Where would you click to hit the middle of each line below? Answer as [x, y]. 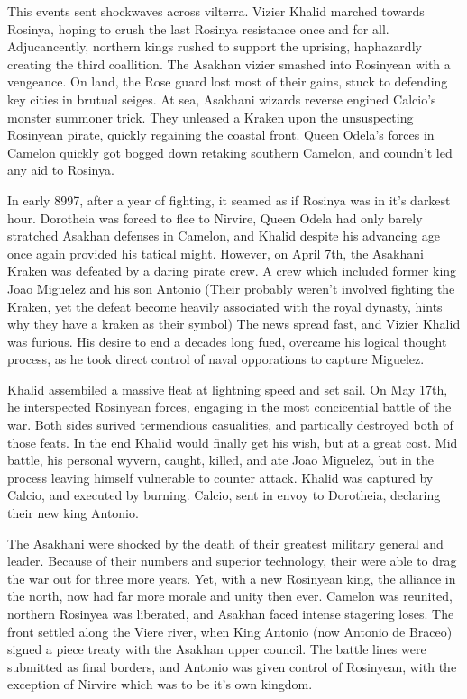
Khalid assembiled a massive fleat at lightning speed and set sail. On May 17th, [228, 389]
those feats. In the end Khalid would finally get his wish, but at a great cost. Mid [233, 442]
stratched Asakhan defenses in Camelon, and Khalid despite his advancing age [224, 236]
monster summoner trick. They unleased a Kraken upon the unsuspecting [211, 117]
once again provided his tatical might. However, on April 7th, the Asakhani [215, 253]
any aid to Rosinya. [61, 170]
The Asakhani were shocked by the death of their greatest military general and [225, 543]
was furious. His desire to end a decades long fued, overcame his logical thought [227, 341]
